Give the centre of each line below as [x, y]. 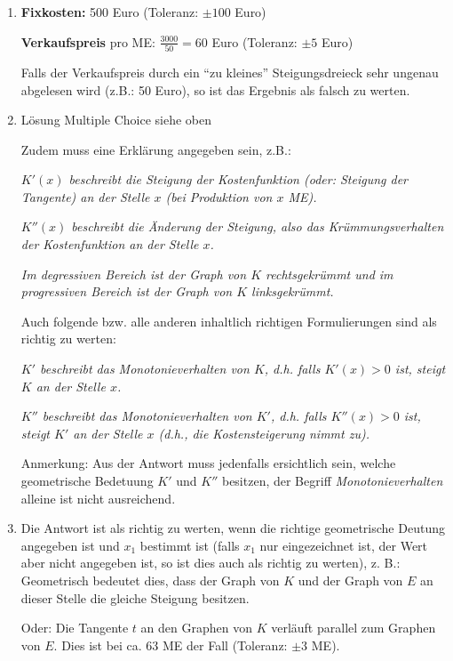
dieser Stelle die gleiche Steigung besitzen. [135, 597]
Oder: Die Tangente [75, 628]
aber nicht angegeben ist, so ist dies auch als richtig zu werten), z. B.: [211, 563]
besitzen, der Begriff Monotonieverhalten [332, 480]
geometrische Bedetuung [87, 480]
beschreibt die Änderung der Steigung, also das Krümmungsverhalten [258, 226]
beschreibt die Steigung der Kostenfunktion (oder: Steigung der [238, 179]
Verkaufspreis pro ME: [88, 41]
